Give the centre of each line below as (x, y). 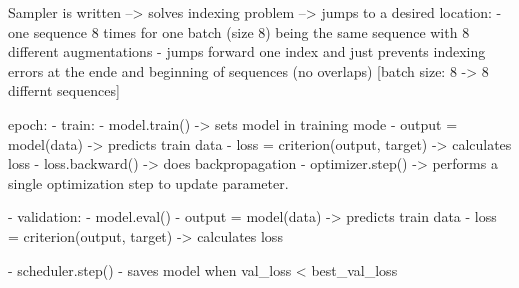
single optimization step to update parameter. (148, 182)
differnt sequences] (64, 90)
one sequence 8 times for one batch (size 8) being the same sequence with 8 (239, 31)
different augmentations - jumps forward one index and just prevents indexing (247, 51)
